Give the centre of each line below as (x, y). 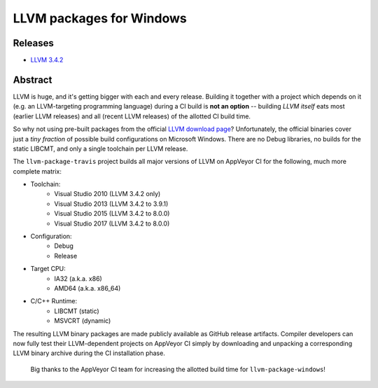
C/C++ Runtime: (54, 301)
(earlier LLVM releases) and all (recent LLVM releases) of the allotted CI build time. (132, 116)
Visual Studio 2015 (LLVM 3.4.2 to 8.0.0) (112, 214)
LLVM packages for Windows (100, 18)
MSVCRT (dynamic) (83, 321)
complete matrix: (37, 171)
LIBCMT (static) (77, 311)
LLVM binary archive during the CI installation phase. (89, 353)
